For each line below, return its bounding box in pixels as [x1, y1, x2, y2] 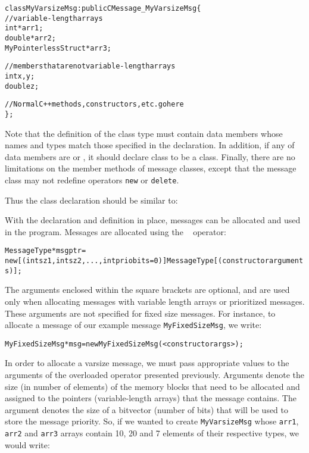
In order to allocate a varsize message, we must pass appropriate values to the [5, 357, 289, 369]
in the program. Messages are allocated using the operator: [5, 225, 226, 238]
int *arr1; [5, 24, 43, 33]
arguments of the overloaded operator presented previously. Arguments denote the [5, 368, 305, 381]
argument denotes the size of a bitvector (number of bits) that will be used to [5, 403, 289, 415]
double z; [5, 82, 39, 90]
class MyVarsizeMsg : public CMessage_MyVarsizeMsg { [5, 4, 201, 13]
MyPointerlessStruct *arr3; [5, 43, 111, 52]
